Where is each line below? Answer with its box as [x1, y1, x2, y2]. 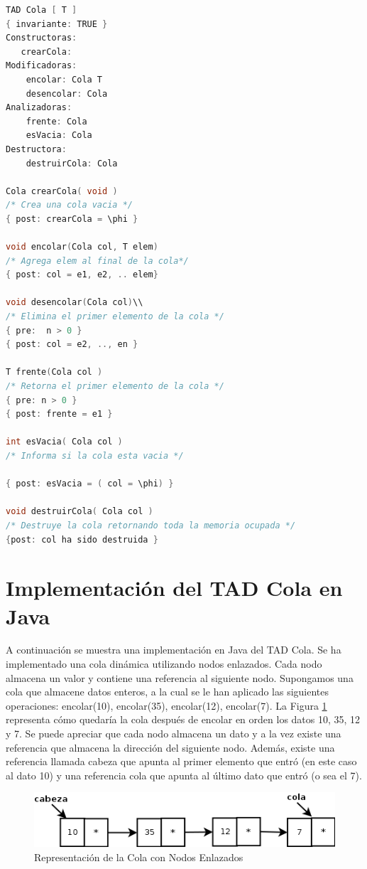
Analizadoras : [6, 102, 72, 113]
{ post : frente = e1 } [6, 409, 113, 420]
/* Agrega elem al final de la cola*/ [6, 255, 189, 266]
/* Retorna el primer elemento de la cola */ [6, 381, 224, 392]
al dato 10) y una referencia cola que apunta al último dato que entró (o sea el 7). [6, 767, 362, 782]
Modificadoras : [6, 60, 77, 71]
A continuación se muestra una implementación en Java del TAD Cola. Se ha [6, 642, 341, 657]
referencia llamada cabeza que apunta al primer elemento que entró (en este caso [6, 754, 357, 769]
